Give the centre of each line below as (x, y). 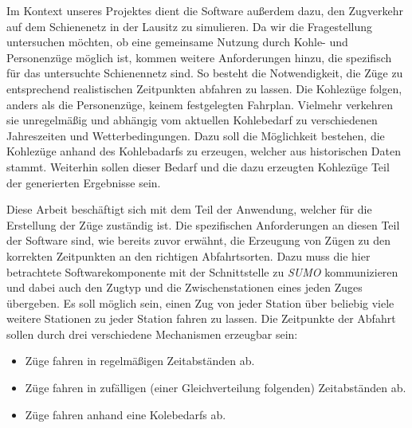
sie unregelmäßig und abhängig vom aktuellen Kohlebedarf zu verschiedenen (192, 120)
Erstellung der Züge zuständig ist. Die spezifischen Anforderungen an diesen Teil (203, 224)
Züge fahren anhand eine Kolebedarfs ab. (126, 414)
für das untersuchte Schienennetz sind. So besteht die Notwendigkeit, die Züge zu (205, 73)
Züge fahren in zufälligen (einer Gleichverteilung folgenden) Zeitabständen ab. (216, 388)
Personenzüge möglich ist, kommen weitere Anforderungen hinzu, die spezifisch (199, 57)
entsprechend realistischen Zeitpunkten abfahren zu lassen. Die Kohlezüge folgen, (204, 88)
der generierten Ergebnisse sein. (84, 182)
